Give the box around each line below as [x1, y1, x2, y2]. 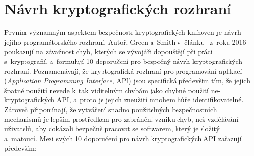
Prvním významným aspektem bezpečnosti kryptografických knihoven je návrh [4, 27, 241, 37]
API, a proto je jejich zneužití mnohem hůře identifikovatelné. [56, 94, 244, 105]
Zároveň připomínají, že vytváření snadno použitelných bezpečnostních [4, 104, 217, 114]
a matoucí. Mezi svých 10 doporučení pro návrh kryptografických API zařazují [4, 133, 242, 143]
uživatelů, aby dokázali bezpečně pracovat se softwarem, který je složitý [4, 124, 220, 134]
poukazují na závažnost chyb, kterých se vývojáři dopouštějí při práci [4, 46, 213, 57]
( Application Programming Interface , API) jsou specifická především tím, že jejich [4, 75, 250, 86]
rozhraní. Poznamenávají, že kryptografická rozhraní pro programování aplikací [4, 65, 242, 76]
